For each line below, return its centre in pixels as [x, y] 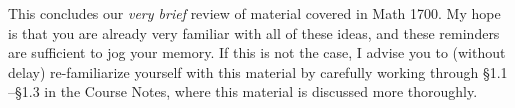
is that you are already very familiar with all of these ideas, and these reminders [254, 32]
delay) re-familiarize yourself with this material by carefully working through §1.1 [258, 71]
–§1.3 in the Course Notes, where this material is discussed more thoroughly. [243, 91]
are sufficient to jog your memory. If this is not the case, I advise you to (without [257, 52]
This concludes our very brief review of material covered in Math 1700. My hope [254, 13]
